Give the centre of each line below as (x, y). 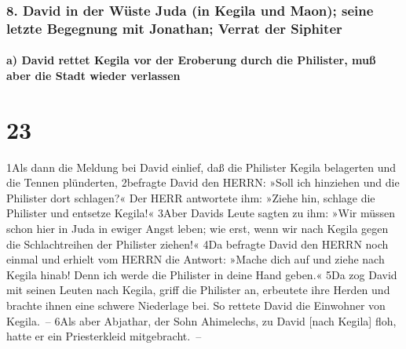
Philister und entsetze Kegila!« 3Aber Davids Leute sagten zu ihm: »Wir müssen (201, 213)
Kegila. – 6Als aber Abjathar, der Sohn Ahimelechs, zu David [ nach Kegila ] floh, (201, 320)
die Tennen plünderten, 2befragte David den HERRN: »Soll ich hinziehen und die (203, 182)
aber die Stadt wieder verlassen (93, 75)
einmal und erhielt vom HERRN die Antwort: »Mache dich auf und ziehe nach (196, 259)
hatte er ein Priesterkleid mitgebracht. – (104, 336)
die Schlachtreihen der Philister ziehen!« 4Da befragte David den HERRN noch (198, 244)
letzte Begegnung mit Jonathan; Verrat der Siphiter (174, 28)
